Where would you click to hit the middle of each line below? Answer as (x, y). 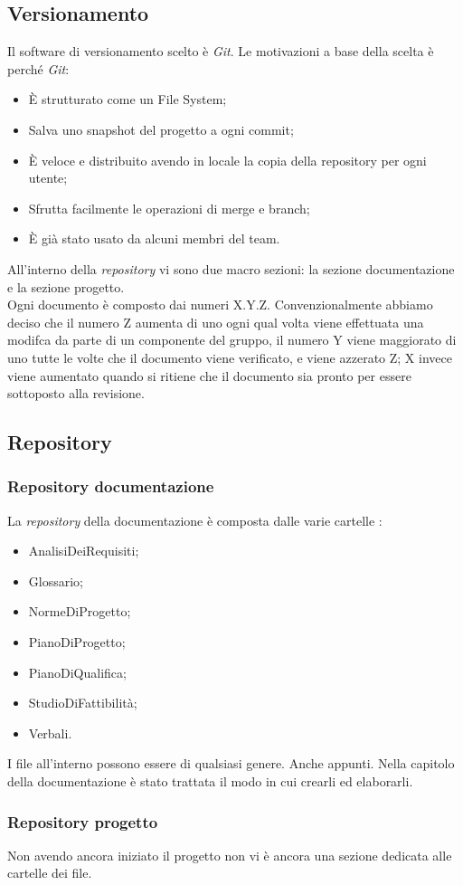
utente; (48, 178)
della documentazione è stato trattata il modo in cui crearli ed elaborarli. (210, 781)
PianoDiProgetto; (77, 642)
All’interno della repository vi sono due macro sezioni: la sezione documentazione (231, 268)
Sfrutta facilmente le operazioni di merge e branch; (169, 208)
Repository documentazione (111, 486)
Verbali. (50, 733)
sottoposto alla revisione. (76, 393)
